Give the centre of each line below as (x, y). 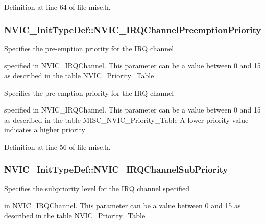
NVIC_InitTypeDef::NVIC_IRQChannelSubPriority (116, 169)
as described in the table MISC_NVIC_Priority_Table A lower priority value (126, 119)
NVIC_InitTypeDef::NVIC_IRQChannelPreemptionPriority (133, 29)
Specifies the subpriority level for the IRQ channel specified (97, 188)
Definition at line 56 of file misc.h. (57, 146)
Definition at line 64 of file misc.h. (57, 7)
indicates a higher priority (45, 130)
